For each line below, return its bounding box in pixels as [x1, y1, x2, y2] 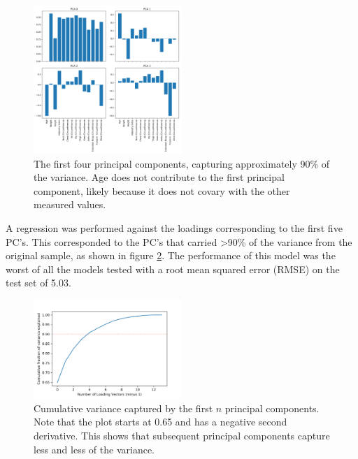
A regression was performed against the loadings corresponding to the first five [6, 220, 343, 235]
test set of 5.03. [6, 275, 71, 290]
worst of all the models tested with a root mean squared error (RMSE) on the [6, 261, 340, 276]
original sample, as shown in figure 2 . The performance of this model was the [6, 248, 336, 263]
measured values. [34, 197, 106, 212]
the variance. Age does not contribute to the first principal [34, 170, 285, 184]
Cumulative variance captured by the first [34, 400, 213, 415]
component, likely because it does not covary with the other [34, 183, 290, 198]
